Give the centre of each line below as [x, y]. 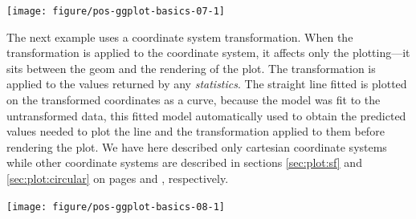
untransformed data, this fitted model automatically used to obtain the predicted [206, 115]
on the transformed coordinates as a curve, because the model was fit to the [194, 100]
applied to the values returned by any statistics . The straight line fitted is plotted [207, 84]
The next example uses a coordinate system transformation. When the [180, 36]
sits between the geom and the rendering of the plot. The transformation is [191, 68]
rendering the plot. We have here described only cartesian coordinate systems [197, 146]
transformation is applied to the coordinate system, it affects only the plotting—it [208, 53]
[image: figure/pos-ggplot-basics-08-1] [116, 207]
